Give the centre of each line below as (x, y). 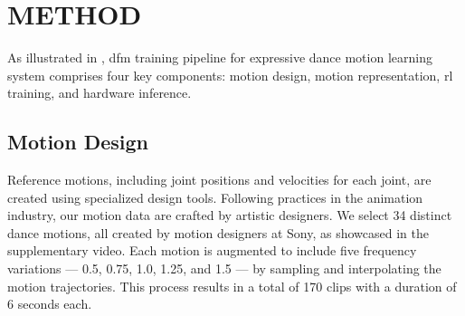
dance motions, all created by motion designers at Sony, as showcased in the (218, 232)
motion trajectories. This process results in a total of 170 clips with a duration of (232, 286)
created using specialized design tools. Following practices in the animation (215, 197)
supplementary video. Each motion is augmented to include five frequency (212, 250)
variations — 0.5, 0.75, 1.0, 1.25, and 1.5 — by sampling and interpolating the (224, 268)
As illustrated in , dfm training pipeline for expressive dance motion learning (220, 57)
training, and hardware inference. (100, 93)
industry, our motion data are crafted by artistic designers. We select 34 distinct (230, 215)
